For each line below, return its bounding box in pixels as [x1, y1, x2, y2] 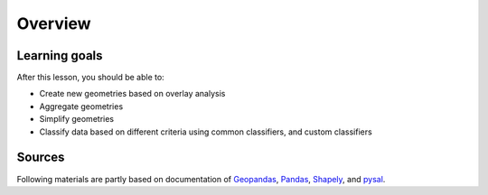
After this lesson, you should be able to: [16, 72, 164, 83]
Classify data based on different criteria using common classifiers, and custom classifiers [39, 126, 372, 137]
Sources [16, 150, 65, 165]
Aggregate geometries [39, 100, 124, 112]
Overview [16, 14, 91, 33]
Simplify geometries [39, 114, 115, 125]
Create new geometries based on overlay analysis [39, 88, 226, 99]
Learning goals [16, 48, 103, 63]
